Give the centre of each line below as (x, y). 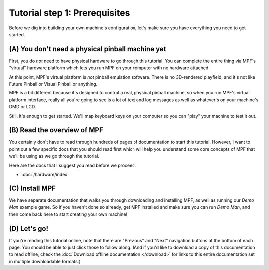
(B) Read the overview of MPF (56, 130)
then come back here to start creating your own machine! (68, 214)
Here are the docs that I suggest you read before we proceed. (73, 165)
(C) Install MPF (32, 188)
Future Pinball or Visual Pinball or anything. (53, 84)
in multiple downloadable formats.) (45, 261)
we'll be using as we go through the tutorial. (54, 156)
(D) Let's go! (29, 228)
